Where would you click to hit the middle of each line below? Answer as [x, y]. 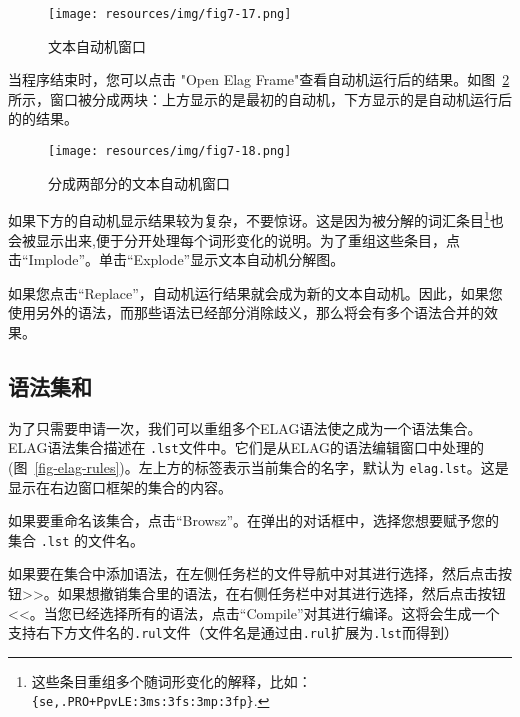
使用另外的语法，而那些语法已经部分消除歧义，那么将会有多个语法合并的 [246, 312]
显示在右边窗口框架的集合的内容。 [120, 486]
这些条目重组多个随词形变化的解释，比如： [171, 680]
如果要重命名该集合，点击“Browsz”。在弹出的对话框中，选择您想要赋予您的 [254, 520]
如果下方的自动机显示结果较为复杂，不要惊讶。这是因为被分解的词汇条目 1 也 [256, 218]
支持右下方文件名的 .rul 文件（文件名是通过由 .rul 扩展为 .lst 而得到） [233, 632]
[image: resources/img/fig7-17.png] [170, 14]
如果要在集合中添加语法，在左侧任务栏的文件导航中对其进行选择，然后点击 [253, 573]
